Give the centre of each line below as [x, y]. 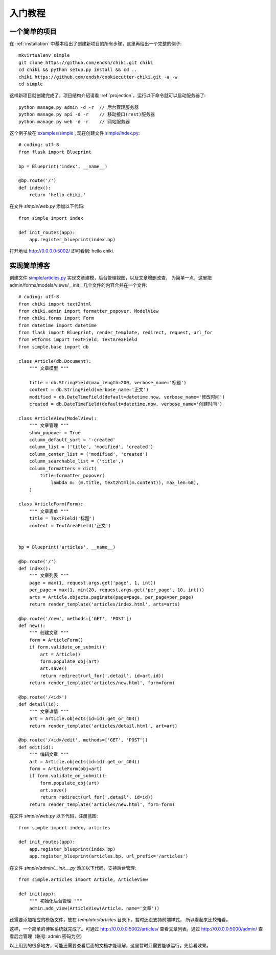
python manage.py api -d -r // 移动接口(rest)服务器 [87, 114]
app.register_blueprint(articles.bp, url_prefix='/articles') [109, 856]
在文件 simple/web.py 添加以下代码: [47, 206]
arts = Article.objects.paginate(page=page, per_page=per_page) [111, 597]
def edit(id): [36, 747]
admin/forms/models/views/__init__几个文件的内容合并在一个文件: [78, 285]
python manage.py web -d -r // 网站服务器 [74, 122]
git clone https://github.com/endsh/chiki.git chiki [86, 62]
